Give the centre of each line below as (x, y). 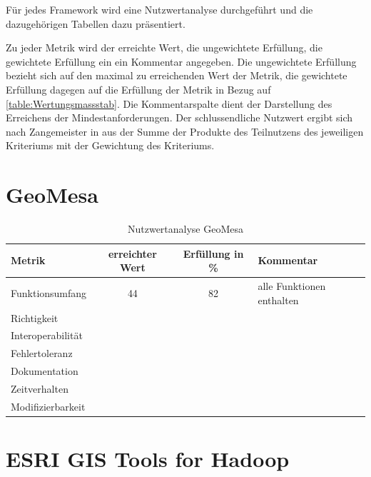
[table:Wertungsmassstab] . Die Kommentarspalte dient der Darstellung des (169, 103)
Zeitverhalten (40, 388)
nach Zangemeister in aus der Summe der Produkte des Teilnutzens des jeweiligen (185, 131)
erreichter (132, 253)
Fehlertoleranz (42, 353)
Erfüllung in (213, 253)
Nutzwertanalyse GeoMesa (185, 229)
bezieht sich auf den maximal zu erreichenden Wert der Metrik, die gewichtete (177, 75)
